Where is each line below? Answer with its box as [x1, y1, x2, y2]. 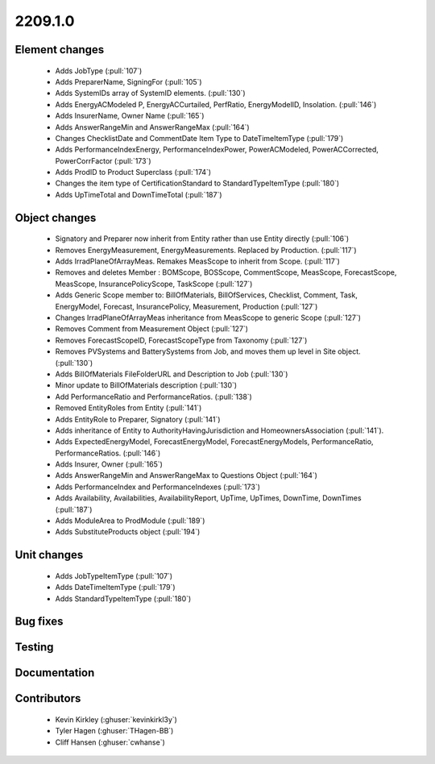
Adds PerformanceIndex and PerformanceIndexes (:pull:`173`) [55, 482, 261, 492]
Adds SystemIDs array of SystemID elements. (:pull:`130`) [55, 89, 246, 98]
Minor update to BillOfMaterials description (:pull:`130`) [55, 380, 238, 390]
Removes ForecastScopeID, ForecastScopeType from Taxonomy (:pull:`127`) [55, 335, 308, 345]
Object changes [14, 210, 97, 225]
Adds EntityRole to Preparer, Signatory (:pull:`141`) [55, 414, 221, 424]
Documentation [14, 666, 95, 680]
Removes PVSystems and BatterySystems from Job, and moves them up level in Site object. [55, 347, 361, 356]
